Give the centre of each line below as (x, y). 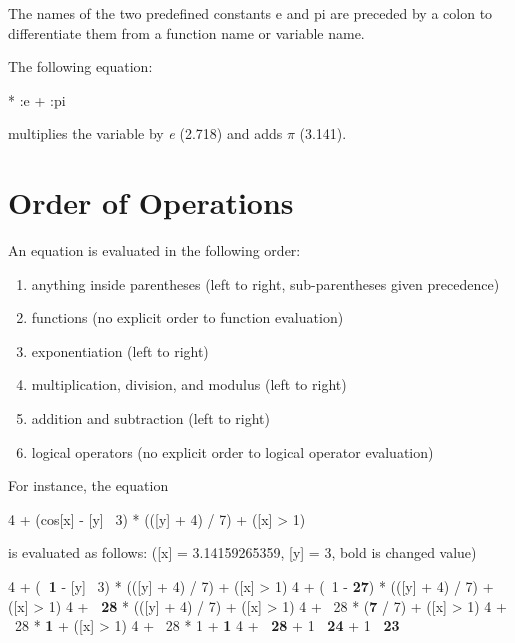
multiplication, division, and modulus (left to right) (189, 384)
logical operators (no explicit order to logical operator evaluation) (232, 451)
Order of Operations (151, 202)
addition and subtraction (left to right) (151, 418)
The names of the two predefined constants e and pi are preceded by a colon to (250, 13)
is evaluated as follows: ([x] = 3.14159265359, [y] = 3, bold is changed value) (242, 552)
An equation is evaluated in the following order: (154, 250)
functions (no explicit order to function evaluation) (187, 317)
